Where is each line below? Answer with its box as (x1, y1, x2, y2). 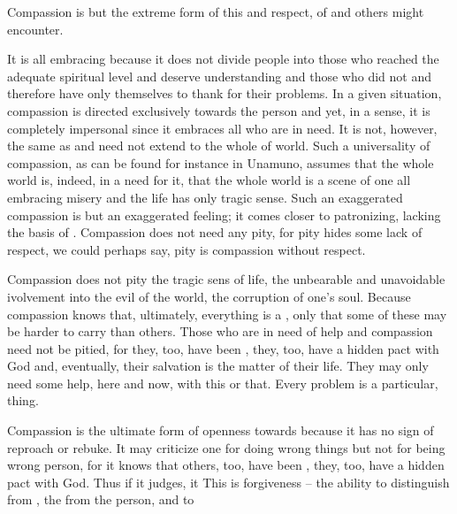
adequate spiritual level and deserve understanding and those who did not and (7, 66, 431, 85)
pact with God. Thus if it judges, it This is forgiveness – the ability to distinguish (7, 472, 450, 491)
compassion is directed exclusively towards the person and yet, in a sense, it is (7, 101, 430, 119)
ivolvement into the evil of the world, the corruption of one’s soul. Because (7, 287, 411, 305)
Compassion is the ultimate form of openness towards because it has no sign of (7, 421, 434, 440)
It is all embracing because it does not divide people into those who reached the (7, 50, 439, 68)
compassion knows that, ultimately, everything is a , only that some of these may (7, 304, 447, 323)
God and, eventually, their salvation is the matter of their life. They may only (7, 357, 429, 375)
